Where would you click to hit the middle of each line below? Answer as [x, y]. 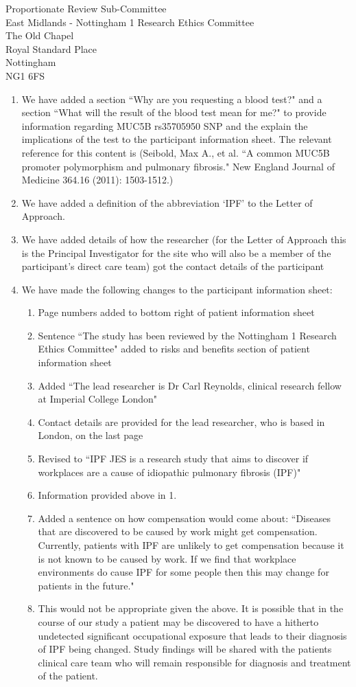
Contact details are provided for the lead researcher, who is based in [181, 421]
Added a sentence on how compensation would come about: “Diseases [184, 518]
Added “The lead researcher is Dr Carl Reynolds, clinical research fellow [190, 385]
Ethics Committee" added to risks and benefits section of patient [174, 349]
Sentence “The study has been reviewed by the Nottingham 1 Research [187, 335]
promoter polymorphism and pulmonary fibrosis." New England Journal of [178, 166]
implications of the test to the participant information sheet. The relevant [177, 139]
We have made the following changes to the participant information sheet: [177, 289]
